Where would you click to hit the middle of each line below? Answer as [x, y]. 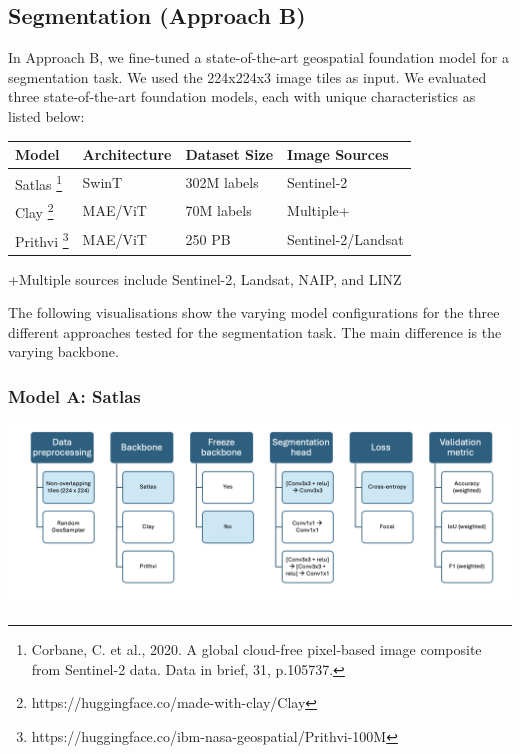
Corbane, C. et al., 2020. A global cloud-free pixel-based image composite [256, 648]
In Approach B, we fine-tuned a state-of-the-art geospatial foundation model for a [258, 57]
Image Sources [338, 154]
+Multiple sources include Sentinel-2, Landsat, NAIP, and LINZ [205, 278]
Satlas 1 [39, 182]
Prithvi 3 [42, 239]
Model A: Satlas [74, 395]
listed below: [46, 115]
